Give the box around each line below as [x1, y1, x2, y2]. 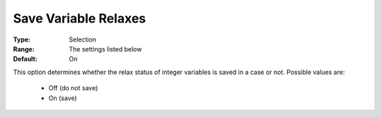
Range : [13, 44, 35, 53]
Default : [13, 55, 38, 63]
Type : [13, 35, 31, 44]
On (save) [48, 94, 77, 102]
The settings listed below [69, 44, 142, 53]
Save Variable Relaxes [13, 11, 146, 26]
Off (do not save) [48, 84, 98, 92]
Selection [69, 35, 97, 44]
